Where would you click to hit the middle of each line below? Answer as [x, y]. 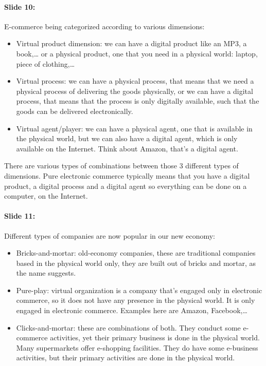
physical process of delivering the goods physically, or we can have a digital [135, 91]
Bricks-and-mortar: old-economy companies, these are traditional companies [136, 253]
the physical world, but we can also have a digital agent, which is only [127, 138]
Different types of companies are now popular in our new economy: [110, 235]
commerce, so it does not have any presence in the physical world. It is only [136, 300]
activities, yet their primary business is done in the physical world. [155, 338]
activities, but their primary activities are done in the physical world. [126, 358]
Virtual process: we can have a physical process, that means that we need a [135, 81]
